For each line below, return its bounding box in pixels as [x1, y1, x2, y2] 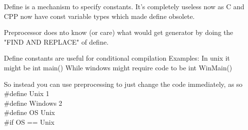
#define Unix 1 [4, 88, 50, 98]
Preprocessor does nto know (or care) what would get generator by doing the [4, 27, 233, 37]
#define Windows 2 [4, 97, 62, 108]
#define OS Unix [4, 107, 55, 117]
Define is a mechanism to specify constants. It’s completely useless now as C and [4, 1, 245, 11]
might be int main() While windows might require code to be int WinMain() [4, 62, 232, 72]
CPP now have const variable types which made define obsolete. [4, 11, 195, 21]
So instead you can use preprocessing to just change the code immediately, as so [4, 79, 243, 89]
